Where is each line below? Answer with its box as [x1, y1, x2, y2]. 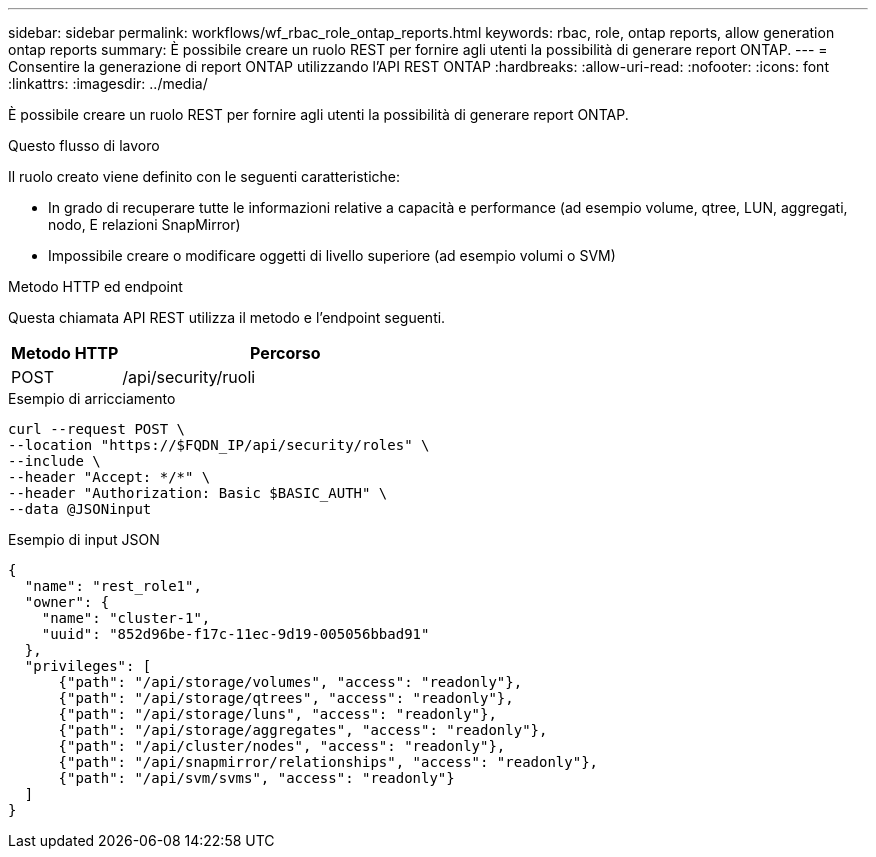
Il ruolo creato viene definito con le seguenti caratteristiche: [8, 168, 401, 185]
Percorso [250, 343, 321, 363]
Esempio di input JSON [8, 531, 160, 548]
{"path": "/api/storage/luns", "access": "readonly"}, [58, 706, 497, 722]
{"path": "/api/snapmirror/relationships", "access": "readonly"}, [58, 754, 599, 770]
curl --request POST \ [8, 421, 186, 437]
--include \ [8, 453, 101, 469]
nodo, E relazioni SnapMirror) [48, 216, 241, 233]
